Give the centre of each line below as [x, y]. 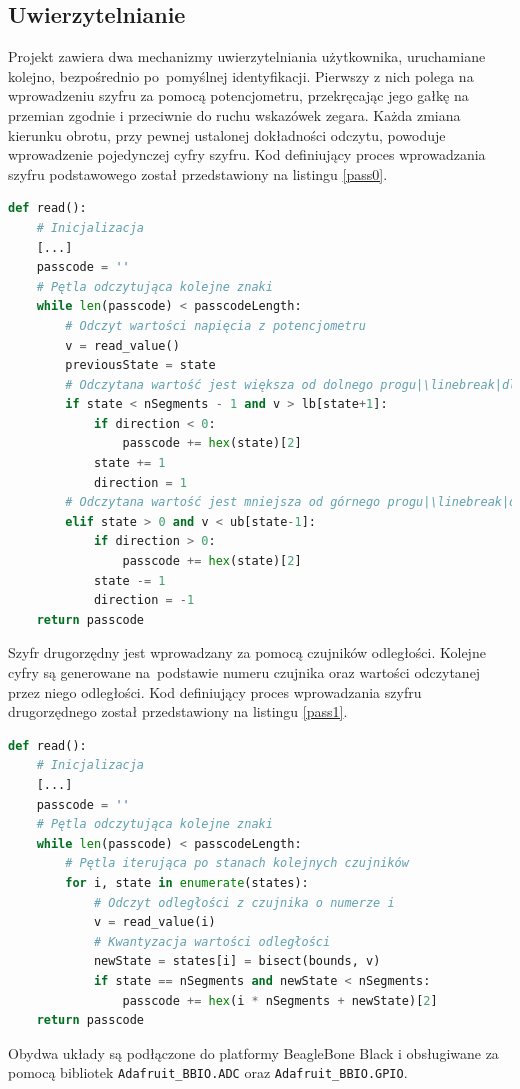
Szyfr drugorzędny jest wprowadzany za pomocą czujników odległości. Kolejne [247, 652]
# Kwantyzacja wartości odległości [212, 941]
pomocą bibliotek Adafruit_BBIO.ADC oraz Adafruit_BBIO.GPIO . [208, 1072]
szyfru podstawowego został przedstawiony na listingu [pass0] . [198, 173]
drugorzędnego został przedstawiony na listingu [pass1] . [178, 711]
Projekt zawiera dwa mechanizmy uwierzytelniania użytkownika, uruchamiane [247, 56]
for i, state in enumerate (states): [187, 882]
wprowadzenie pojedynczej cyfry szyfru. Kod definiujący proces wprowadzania [247, 154]
